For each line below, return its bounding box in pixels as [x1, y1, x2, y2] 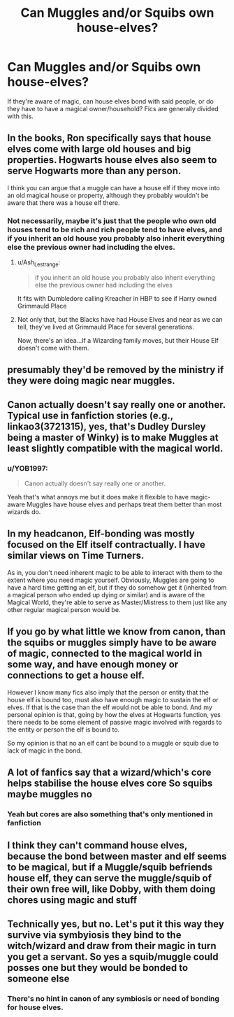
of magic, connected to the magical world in [7, 648, 203, 660]
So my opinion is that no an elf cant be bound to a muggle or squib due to [7, 739, 219, 747]
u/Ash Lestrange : [17, 258, 61, 268]
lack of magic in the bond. [7, 746, 82, 755]
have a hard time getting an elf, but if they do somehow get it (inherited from [7, 583, 227, 592]
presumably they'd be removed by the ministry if [7, 364, 224, 376]
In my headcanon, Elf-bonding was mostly [7, 528, 196, 540]
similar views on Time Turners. [7, 550, 145, 562]
